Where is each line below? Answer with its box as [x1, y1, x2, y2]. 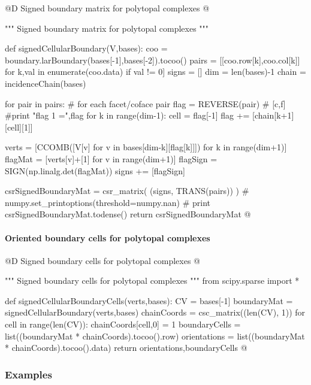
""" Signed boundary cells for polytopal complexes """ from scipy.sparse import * [5, 274, 300, 287]
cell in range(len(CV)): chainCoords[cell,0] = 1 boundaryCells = [5, 318, 241, 331]
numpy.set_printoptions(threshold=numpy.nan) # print [5, 196, 211, 208]
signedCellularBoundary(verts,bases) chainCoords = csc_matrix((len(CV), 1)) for [5, 306, 306, 319]
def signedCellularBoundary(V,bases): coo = [5, 42, 168, 54]
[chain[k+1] [252, 109, 294, 122]
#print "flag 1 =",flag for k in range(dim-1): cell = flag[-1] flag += [5, 109, 250, 122]
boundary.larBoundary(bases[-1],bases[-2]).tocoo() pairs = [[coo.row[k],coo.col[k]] [5, 53, 300, 66]
